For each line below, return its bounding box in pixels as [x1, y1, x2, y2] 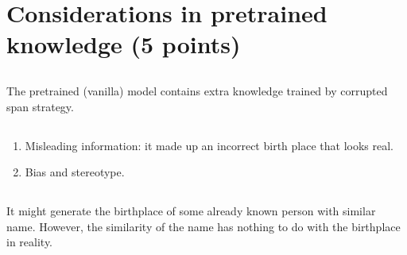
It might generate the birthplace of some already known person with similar [6, 203, 376, 219]
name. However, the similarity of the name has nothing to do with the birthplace [6, 218, 401, 234]
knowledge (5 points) [6, 28, 241, 60]
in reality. [6, 234, 53, 250]
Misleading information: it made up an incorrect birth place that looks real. [25, 137, 393, 153]
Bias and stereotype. [25, 164, 125, 180]
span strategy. [6, 98, 74, 114]
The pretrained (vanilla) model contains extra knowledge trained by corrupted [6, 82, 388, 99]
